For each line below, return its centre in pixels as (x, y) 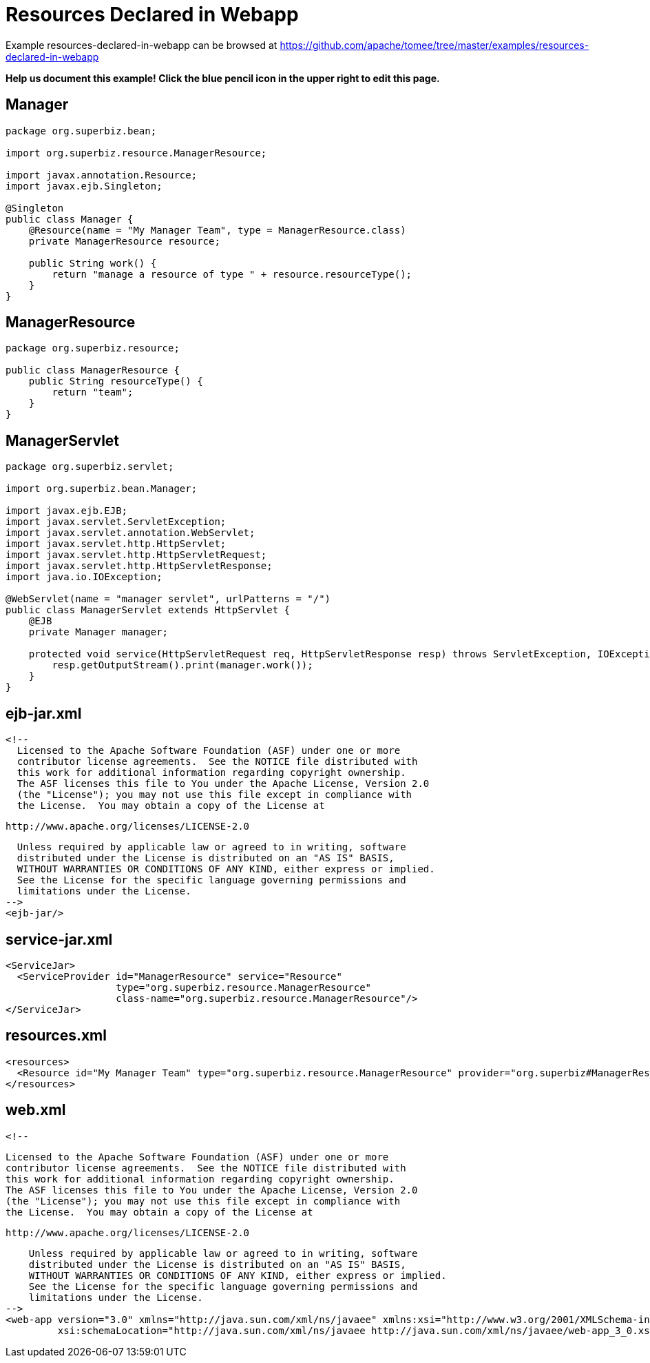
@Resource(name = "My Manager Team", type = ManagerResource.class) (217, 230)
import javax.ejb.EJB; (67, 511)
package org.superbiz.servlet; (90, 467)
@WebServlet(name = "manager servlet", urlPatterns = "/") (168, 599)
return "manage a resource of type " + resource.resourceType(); (232, 274)
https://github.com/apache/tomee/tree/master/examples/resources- (434, 45)
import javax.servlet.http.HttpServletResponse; (139, 566)
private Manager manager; (98, 632)
